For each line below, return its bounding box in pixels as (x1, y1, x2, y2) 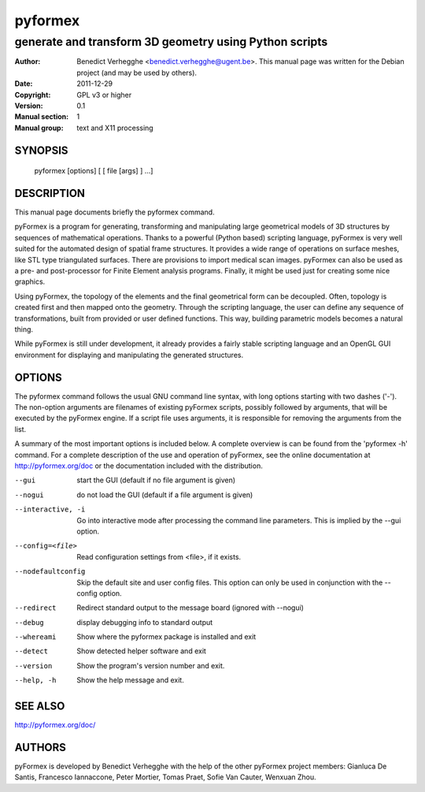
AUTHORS (14, 741, 67, 754)
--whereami (14, 633, 57, 641)
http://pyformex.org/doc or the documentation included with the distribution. (14, 461, 263, 470)
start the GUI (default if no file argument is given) (76, 475, 236, 485)
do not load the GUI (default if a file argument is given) (76, 489, 253, 500)
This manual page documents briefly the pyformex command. (14, 207, 216, 217)
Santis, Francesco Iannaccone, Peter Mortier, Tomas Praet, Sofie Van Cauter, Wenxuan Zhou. (14, 772, 316, 782)
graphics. (14, 277, 46, 287)
